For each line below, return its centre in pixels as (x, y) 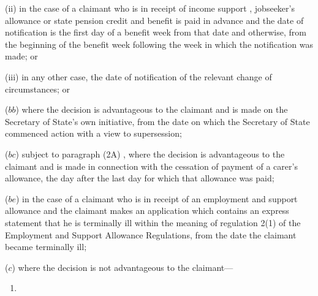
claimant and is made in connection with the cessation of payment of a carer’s (151, 166)
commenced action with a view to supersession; (93, 133)
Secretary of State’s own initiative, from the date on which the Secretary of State (157, 121)
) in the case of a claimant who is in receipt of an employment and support (157, 198)
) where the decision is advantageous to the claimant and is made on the (152, 109)
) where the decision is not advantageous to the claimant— (123, 267)
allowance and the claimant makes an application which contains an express (147, 211)
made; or (21, 56)
